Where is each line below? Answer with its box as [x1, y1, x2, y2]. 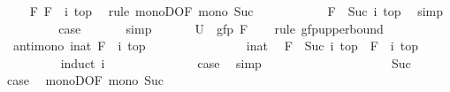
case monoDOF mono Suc [6, 71, 164, 89]
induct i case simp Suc [60, 53, 411, 72]
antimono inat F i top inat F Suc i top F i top [12, 36, 418, 55]
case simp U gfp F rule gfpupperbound [58, 19, 384, 37]
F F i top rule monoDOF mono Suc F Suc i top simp [29, 2, 444, 19]
